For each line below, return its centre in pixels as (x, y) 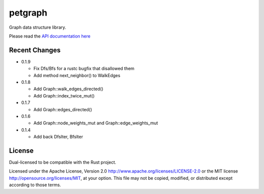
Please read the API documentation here (50, 36)
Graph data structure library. (38, 27)
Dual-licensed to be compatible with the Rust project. (63, 162)
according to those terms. (35, 185)
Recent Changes (35, 50)
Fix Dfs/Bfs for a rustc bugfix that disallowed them (84, 69)
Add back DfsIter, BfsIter (58, 137)
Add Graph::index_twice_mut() (64, 96)
